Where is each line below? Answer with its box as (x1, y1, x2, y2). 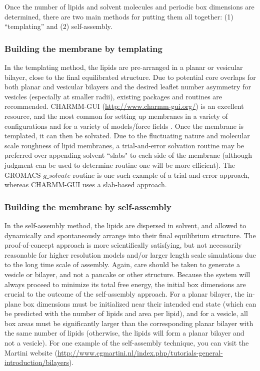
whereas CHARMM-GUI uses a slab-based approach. (4, 179, 167, 190)
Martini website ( (4, 347, 57, 358)
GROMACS (4, 169, 41, 180)
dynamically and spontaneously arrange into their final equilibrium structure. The (4, 230, 256, 240)
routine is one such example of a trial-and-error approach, (72, 169, 250, 180)
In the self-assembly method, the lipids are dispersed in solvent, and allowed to (4, 220, 246, 230)
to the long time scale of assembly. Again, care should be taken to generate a (4, 259, 240, 270)
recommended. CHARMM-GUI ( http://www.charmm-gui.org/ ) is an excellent (4, 101, 244, 111)
